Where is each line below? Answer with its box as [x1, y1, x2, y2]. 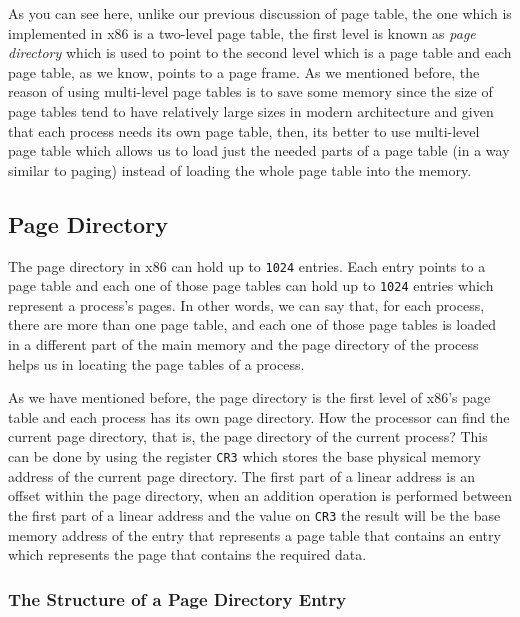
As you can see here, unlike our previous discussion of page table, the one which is [8, 3, 512, 23]
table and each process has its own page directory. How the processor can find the [8, 406, 510, 427]
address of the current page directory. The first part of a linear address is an [8, 465, 476, 486]
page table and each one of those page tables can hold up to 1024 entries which [8, 275, 494, 296]
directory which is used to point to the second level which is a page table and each [8, 42, 512, 63]
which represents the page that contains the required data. [8, 544, 367, 565]
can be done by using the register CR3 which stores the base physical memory [8, 446, 481, 467]
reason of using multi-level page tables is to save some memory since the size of [8, 81, 493, 102]
